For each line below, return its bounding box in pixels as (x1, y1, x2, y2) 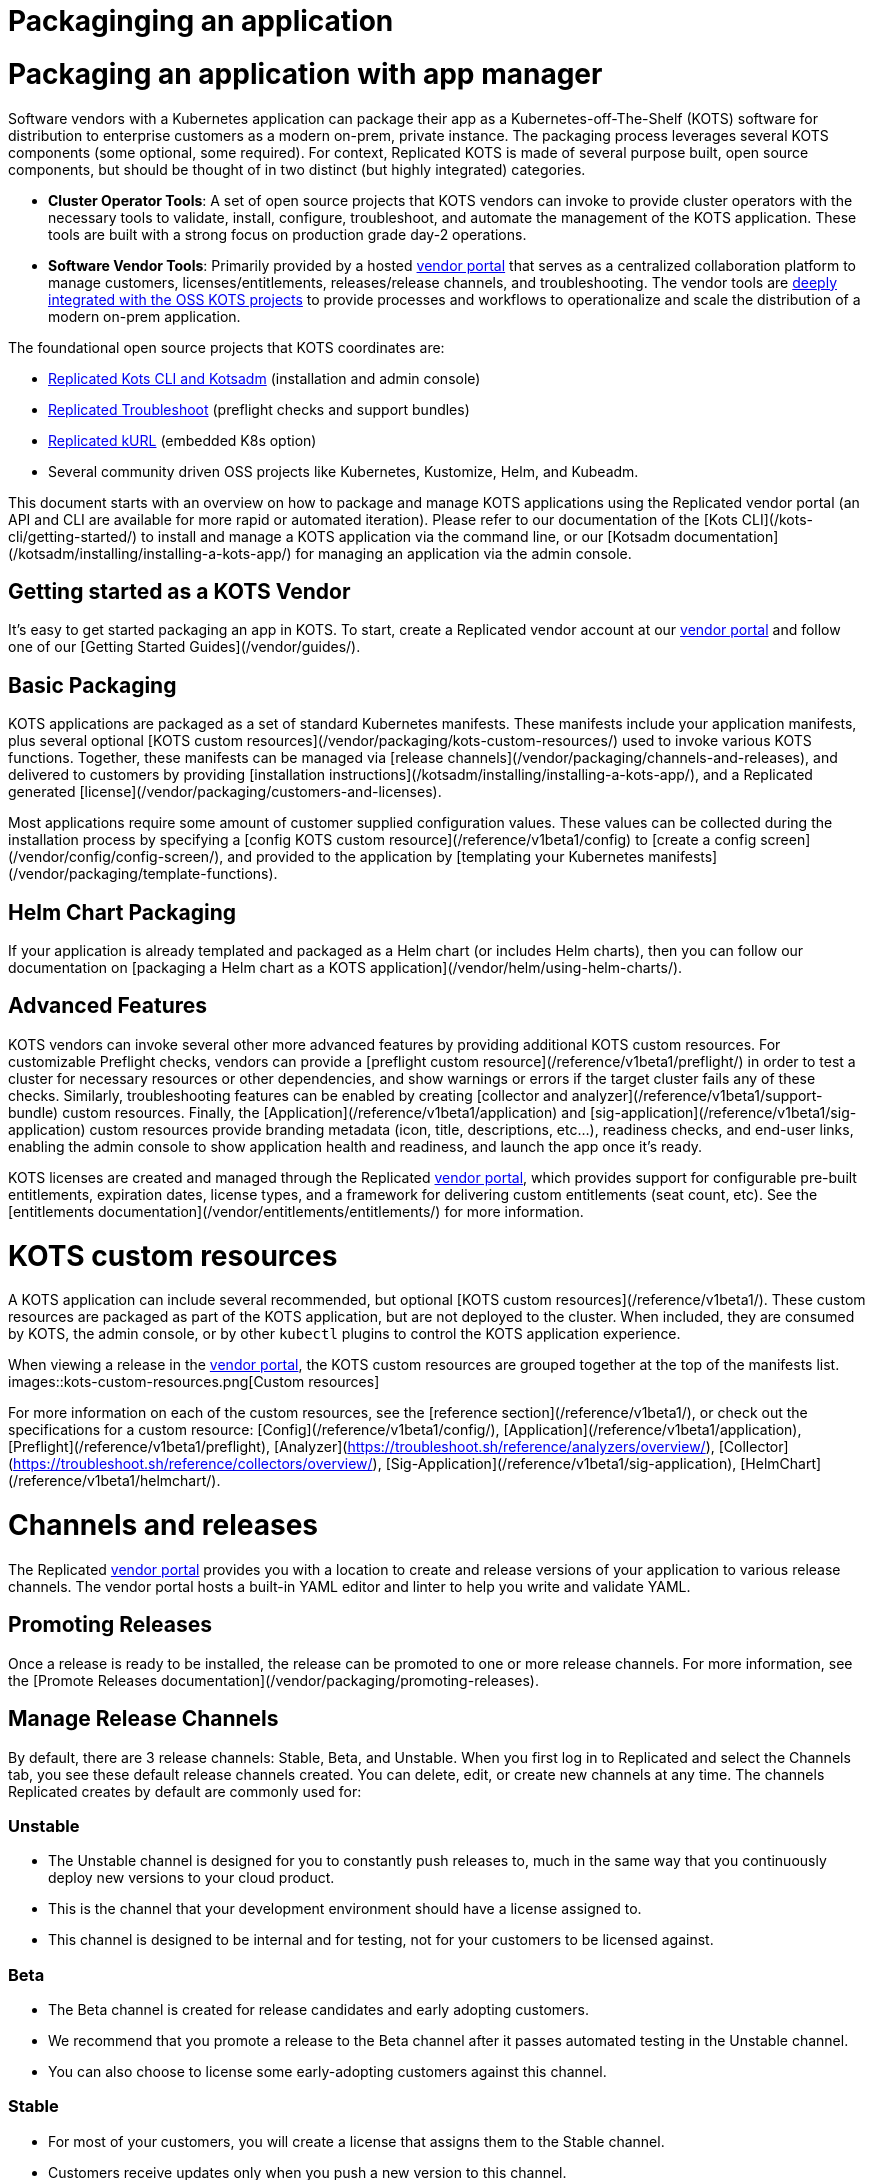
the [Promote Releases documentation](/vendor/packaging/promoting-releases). (8, 1671, 539, 1689)
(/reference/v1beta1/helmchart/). (8, 1472, 221, 1490)
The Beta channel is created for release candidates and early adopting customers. (48, 2001, 589, 2019)
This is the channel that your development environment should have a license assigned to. (48, 1900, 642, 1918)
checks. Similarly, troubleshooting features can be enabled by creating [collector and (8, 1086, 568, 1104)
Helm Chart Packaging (8, 899, 237, 925)
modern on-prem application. (48, 307, 241, 325)
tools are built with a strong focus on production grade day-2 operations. (48, 225, 527, 243)
